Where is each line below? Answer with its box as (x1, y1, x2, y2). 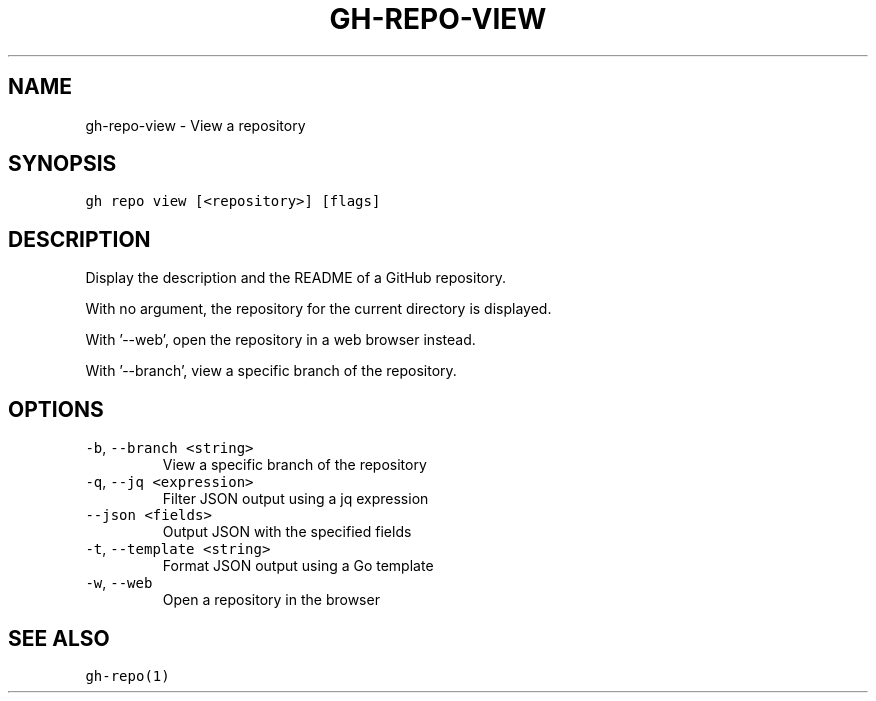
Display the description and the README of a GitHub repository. (85, 269, 506, 287)
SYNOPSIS (8, 151, 117, 177)
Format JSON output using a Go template (162, 557, 434, 575)
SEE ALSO (8, 625, 110, 651)
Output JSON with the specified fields (162, 523, 412, 541)
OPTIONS (8, 396, 104, 422)
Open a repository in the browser (162, 591, 380, 609)
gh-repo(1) (85, 667, 170, 684)
